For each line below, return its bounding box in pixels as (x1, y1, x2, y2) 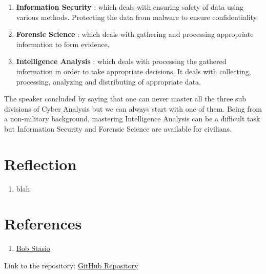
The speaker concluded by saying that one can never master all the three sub (4, 93, 247, 104)
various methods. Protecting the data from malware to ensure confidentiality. (16, 11, 258, 22)
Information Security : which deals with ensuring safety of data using (16, 2, 243, 12)
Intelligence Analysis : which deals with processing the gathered (16, 56, 227, 67)
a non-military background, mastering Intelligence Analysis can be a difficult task (4, 113, 260, 124)
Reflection (4, 153, 77, 174)
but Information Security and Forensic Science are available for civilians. (4, 123, 232, 134)
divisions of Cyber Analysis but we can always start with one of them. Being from (4, 103, 262, 114)
